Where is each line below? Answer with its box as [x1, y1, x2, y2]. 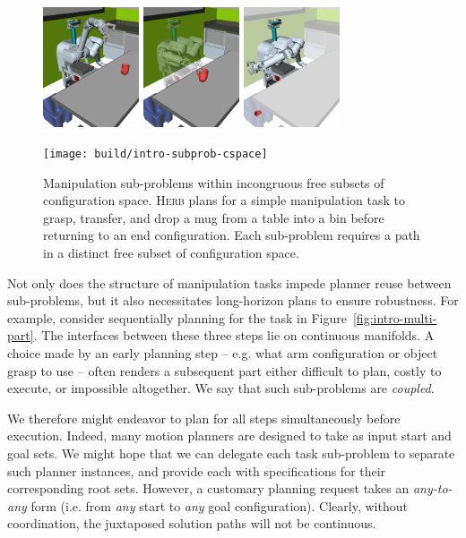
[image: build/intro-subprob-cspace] [43, 147, 268, 160]
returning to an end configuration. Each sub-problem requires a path [43, 226, 420, 244]
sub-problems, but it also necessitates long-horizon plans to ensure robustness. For [7, 291, 459, 310]
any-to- [412, 479, 453, 498]
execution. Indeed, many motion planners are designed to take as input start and [7, 426, 452, 445]
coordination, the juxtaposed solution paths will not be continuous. [7, 514, 376, 533]
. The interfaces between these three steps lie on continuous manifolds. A [33, 326, 435, 345]
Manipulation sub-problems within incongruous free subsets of [43, 173, 384, 192]
